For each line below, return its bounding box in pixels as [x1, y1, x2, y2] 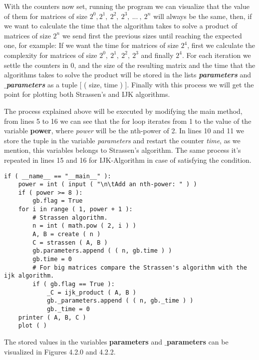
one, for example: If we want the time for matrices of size [4, 40, 179, 50]
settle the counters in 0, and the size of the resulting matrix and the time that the [4, 59, 256, 70]
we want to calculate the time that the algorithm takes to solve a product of [4, 20, 238, 31]
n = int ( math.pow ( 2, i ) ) [32, 222, 136, 230]
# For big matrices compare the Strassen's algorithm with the [32, 264, 247, 271]
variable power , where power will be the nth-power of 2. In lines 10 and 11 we [4, 125, 244, 136]
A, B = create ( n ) [32, 231, 101, 238]
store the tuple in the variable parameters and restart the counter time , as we [4, 135, 241, 145]
